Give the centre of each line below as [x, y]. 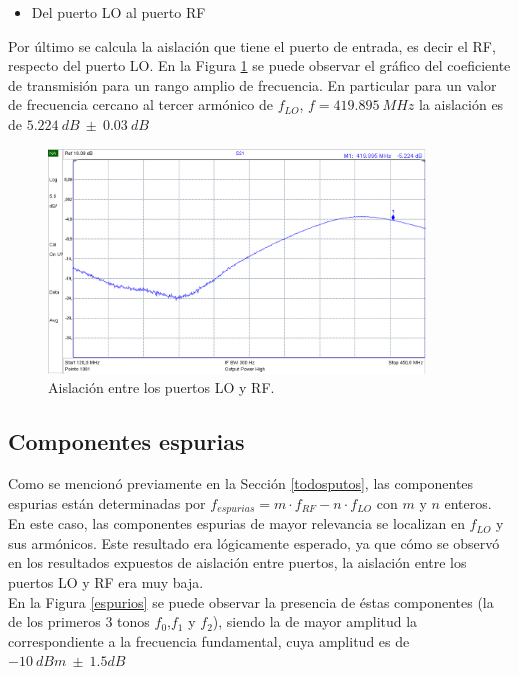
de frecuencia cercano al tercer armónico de [140, 104]
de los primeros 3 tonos [79, 621]
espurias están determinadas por [107, 502]
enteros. [468, 502]
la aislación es [461, 104]
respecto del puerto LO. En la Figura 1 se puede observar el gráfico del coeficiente [259, 65]
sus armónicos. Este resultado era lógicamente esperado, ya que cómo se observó [254, 542]
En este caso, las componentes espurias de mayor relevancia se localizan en [236, 523]
